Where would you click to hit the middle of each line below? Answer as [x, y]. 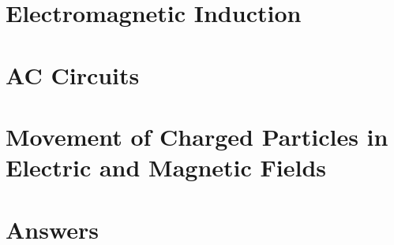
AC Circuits [73, 74]
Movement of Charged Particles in [197, 136]
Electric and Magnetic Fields [166, 167]
